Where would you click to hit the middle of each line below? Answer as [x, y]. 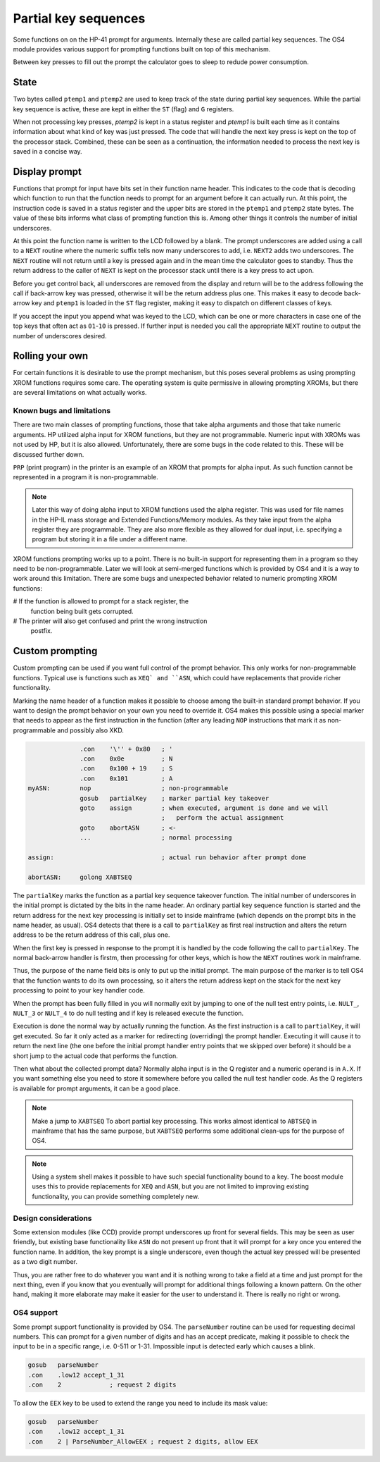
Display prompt [47, 172]
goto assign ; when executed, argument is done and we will [204, 808]
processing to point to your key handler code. [79, 990]
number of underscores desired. [60, 336]
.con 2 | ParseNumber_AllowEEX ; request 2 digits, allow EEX [143, 1441]
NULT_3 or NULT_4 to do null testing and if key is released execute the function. [128, 1013]
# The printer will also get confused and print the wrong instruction [110, 621]
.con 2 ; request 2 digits [102, 1385]
